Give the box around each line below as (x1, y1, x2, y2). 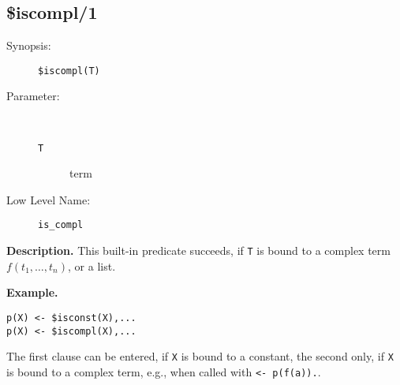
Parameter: (6, 88, 60, 104)
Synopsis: (6, 37, 51, 54)
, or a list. (68, 257, 116, 274)
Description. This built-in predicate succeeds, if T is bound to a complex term (6, 242, 391, 259)
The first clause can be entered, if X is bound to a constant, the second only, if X (6, 348, 394, 364)
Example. (6, 284, 58, 301)
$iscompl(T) (38, 65, 100, 77)
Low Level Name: (6, 191, 91, 207)
